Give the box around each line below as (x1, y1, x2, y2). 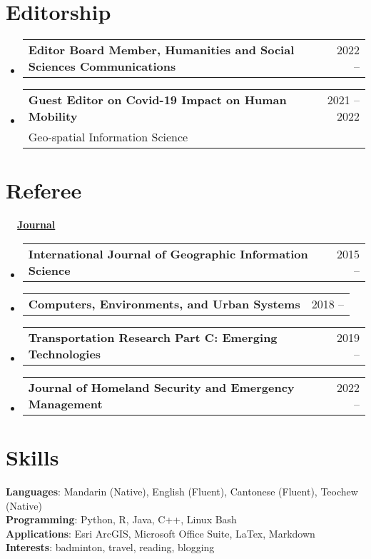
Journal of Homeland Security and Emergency (28, 378, 295, 396)
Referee (6, 176, 82, 205)
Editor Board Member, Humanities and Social (28, 41, 295, 59)
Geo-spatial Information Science (28, 129, 188, 146)
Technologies (28, 345, 101, 362)
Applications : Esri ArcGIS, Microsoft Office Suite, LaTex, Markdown (6, 525, 315, 540)
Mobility (28, 108, 78, 125)
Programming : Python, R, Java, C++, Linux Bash (6, 512, 237, 527)
